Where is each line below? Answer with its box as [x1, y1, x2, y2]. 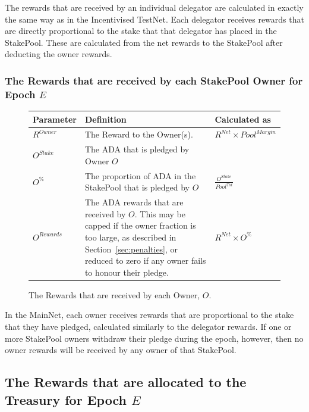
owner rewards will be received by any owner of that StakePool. [5, 344, 237, 356]
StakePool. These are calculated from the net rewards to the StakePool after [5, 36, 283, 48]
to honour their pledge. [84, 266, 169, 278]
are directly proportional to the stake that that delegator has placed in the [5, 24, 277, 37]
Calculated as [215, 113, 271, 125]
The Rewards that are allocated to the [5, 373, 247, 391]
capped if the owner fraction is [84, 219, 196, 232]
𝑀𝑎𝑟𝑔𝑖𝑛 [256, 129, 276, 135]
